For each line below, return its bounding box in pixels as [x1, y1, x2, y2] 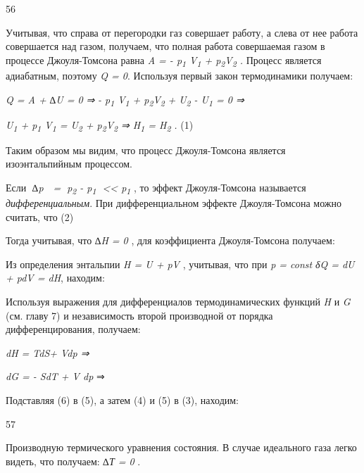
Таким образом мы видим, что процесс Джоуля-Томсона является [6, 142, 286, 157]
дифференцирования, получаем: [6, 322, 141, 336]
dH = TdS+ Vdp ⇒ [6, 345, 89, 360]
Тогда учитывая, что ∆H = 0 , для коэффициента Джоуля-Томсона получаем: [6, 233, 335, 248]
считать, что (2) [6, 209, 74, 224]
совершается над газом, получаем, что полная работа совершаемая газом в [6, 39, 325, 53]
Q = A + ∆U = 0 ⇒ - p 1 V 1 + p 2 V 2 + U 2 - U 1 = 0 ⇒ [6, 92, 244, 108]
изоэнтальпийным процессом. [6, 156, 132, 171]
